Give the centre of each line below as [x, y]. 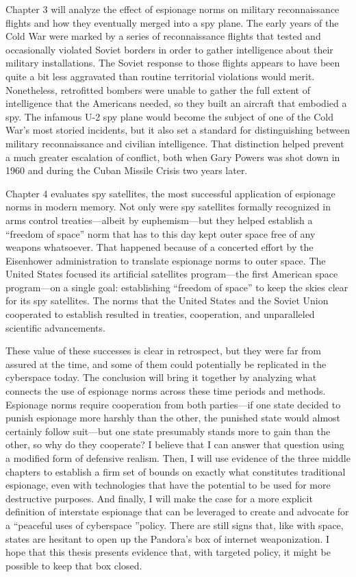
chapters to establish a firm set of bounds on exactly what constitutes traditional [176, 471]
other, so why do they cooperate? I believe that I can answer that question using [175, 444]
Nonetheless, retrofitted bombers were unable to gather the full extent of [158, 89]
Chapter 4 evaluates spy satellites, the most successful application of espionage [170, 193]
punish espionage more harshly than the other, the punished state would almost [173, 418]
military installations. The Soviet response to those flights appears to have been [173, 63]
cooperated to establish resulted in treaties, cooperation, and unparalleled [160, 314]
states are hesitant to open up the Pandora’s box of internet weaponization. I [168, 538]
